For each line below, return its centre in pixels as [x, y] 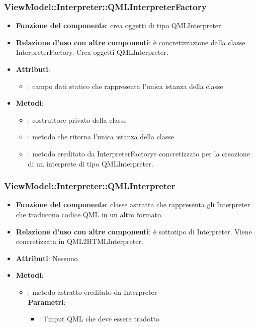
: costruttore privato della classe [77, 119]
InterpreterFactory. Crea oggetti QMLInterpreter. [92, 52]
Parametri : [47, 302]
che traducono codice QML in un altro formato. [89, 214]
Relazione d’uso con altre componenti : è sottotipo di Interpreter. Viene [134, 231]
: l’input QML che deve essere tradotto [100, 319]
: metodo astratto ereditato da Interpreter [93, 292]
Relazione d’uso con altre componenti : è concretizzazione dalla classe [131, 42]
